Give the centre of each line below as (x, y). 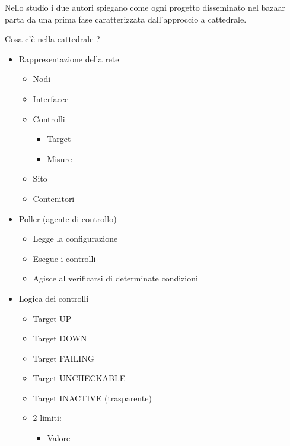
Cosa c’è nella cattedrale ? (52, 39)
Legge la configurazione (75, 238)
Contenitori (54, 198)
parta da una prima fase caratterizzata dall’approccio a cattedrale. (126, 19)
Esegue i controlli (64, 258)
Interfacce (51, 98)
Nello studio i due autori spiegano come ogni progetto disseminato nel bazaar (145, 7)
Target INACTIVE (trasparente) (92, 398)
